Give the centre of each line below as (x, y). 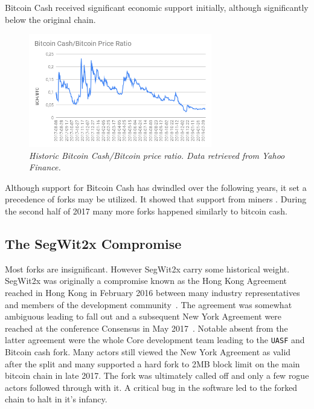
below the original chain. (50, 19)
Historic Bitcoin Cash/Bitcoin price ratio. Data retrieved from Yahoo (157, 155)
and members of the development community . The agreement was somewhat (149, 304)
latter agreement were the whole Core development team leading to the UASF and (155, 340)
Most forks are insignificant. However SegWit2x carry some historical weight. (147, 269)
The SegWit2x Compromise (93, 243)
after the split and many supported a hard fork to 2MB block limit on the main (152, 363)
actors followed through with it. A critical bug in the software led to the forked (151, 387)
